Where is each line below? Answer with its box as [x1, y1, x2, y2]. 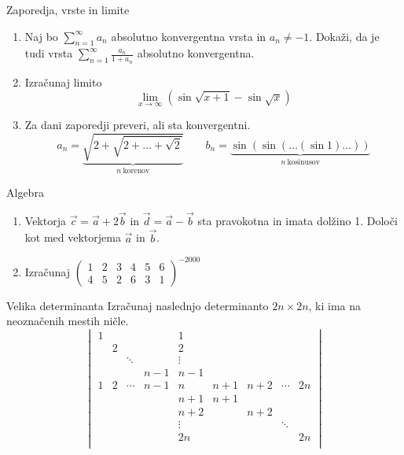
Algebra [6, 184, 44, 201]
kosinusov [287, 158, 320, 167]
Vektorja [24, 212, 66, 228]
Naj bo [24, 28, 58, 44]
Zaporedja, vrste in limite [6, 2, 130, 17]
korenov [123, 167, 150, 176]
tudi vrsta [24, 45, 73, 61]
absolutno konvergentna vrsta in [111, 28, 266, 44]
